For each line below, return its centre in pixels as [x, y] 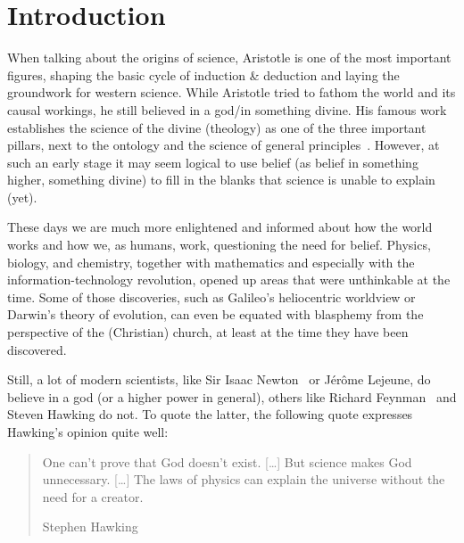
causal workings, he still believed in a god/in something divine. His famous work [227, 109]
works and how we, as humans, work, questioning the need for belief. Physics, [219, 245]
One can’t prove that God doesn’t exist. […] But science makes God [227, 461]
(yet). [22, 197]
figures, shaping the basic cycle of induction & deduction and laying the [203, 74]
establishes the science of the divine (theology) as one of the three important [217, 127]
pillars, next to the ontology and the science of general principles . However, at [224, 145]
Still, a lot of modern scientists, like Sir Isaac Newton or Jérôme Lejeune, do [219, 379]
